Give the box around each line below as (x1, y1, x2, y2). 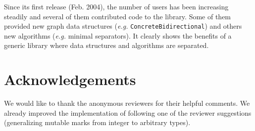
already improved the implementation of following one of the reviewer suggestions (4, 107, 252, 118)
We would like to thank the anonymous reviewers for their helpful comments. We (4, 98, 250, 108)
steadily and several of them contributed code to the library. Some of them (4, 11, 231, 21)
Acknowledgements (4, 69, 136, 89)
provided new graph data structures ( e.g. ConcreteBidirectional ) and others (4, 21, 242, 31)
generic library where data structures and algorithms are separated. (4, 40, 209, 50)
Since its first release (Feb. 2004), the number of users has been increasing (4, 1, 229, 11)
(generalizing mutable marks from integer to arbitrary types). (4, 117, 191, 128)
